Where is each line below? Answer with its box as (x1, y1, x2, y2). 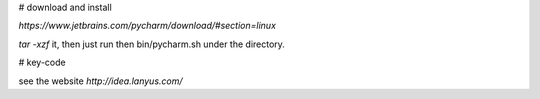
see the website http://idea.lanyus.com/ (18, 75, 184, 87)
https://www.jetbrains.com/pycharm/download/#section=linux (18, 20, 277, 32)
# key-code (18, 56, 66, 69)
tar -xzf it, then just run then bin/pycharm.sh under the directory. (18, 38, 285, 50)
